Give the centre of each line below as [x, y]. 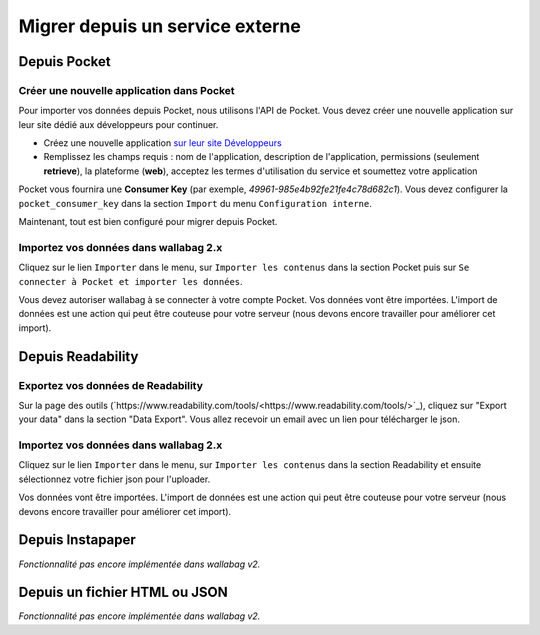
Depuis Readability [78, 356]
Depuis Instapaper [77, 540]
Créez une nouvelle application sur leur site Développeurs [162, 143]
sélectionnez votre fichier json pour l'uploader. [114, 479]
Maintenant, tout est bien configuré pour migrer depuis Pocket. [148, 222]
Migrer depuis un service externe [160, 26]
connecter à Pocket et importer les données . [131, 281]
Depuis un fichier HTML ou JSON [123, 592]
